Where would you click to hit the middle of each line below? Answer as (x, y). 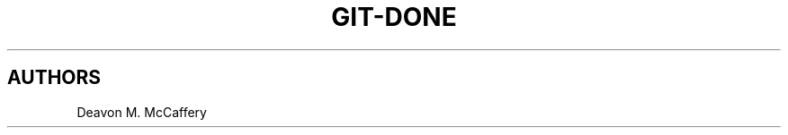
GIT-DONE (394, 17)
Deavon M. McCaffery (142, 112)
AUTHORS (54, 78)
